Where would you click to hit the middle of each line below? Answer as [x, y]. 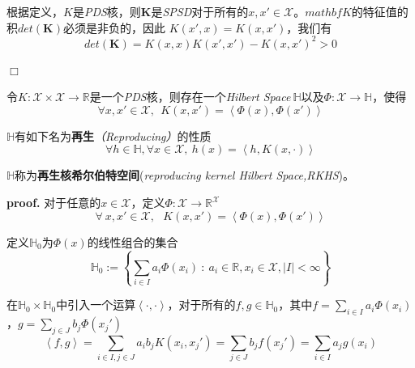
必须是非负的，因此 [114, 27]
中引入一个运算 [96, 305]
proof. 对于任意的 [54, 203]
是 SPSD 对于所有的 [200, 11]
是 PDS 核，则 [107, 11]
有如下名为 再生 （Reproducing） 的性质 [113, 135]
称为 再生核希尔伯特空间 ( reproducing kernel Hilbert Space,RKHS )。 [185, 175]
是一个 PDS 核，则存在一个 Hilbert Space [190, 97]
